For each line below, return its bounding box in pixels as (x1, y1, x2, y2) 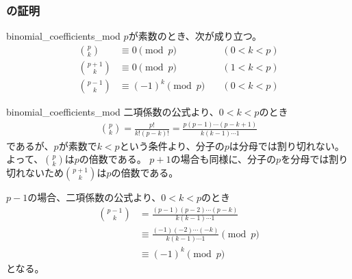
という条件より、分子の (119, 138, 225, 152)
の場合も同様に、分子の (171, 152, 277, 166)
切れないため (6, 165, 64, 180)
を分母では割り (281, 152, 349, 166)
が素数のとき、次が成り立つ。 (128, 29, 262, 43)
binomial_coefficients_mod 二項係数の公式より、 (6, 105, 219, 119)
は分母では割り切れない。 (229, 138, 344, 152)
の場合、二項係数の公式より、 (27, 190, 162, 204)
